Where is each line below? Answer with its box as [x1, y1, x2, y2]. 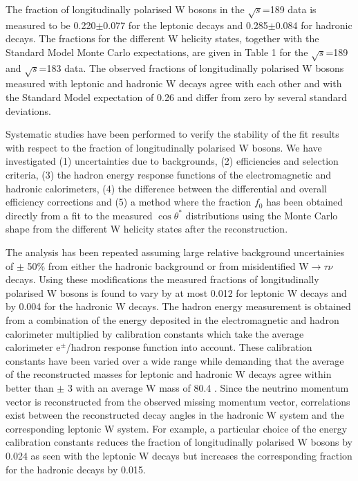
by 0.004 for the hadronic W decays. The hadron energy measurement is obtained [6, 299, 351, 314]
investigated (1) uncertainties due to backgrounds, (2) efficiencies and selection [6, 154, 339, 168]
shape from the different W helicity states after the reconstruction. [6, 221, 288, 236]
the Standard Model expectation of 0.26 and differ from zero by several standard [6, 90, 347, 105]
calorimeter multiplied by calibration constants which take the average [6, 326, 304, 341]
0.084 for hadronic [275, 17, 352, 32]
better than [6, 380, 54, 394]
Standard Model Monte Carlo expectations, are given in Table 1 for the [6, 44, 308, 59]
